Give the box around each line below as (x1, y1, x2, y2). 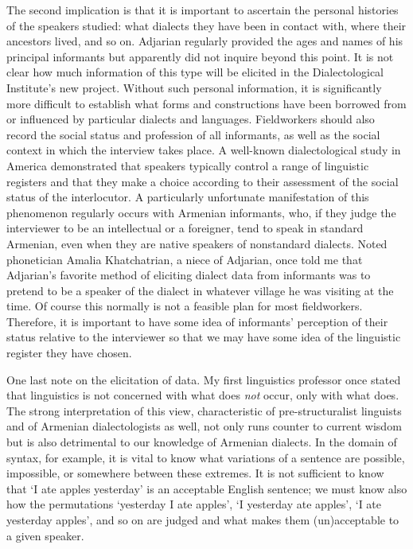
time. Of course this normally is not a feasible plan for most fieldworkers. (6, 298, 363, 314)
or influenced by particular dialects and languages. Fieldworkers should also (6, 111, 375, 127)
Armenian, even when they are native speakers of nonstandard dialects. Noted (6, 235, 388, 251)
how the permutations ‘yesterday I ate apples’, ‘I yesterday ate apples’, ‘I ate (6, 496, 382, 512)
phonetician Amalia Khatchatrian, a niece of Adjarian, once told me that (6, 251, 363, 267)
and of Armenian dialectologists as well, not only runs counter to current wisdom (6, 418, 402, 434)
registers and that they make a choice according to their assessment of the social (6, 173, 399, 189)
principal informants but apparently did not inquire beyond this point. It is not (6, 48, 394, 64)
